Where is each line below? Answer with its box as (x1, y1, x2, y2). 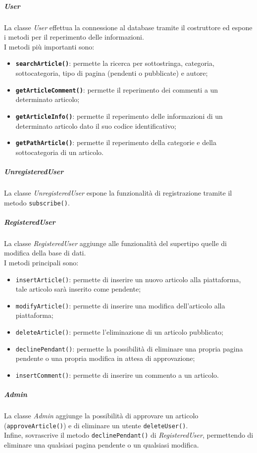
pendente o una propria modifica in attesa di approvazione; (15, 353, 195, 363)
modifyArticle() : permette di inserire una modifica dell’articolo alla (15, 300, 225, 310)
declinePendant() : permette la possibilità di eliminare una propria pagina (15, 343, 243, 353)
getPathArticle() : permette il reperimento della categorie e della (15, 137, 216, 148)
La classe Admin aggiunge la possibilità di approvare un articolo (4, 410, 199, 421)
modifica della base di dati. (4, 248, 86, 258)
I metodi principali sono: (4, 257, 79, 267)
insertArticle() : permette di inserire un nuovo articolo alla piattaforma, (15, 274, 241, 284)
